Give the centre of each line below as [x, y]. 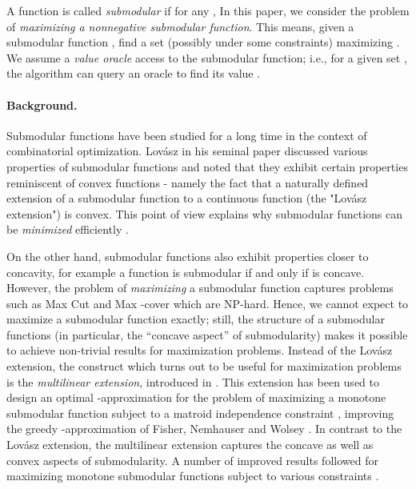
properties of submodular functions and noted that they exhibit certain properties [207, 166]
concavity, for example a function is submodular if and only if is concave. [186, 272]
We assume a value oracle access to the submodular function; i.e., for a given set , [207, 57]
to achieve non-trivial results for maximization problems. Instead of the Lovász [200, 350]
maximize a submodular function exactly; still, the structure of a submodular [196, 319]
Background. [42, 104]
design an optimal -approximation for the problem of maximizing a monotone [196, 397]
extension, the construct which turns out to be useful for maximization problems [204, 366]
